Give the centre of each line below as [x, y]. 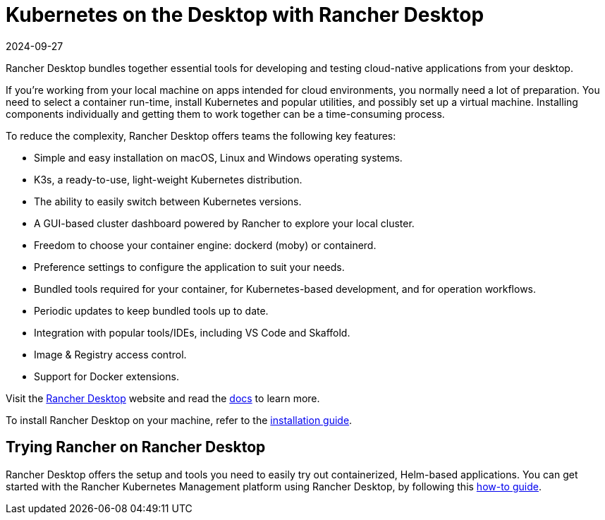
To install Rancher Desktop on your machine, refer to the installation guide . [179, 420]
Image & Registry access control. [110, 354]
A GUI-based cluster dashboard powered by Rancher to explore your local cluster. [224, 223]
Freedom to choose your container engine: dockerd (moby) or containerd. [205, 245]
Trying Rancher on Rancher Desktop [136, 447]
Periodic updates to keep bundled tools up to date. [151, 310]
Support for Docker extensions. [106, 376]
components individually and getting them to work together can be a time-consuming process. [225, 114]
